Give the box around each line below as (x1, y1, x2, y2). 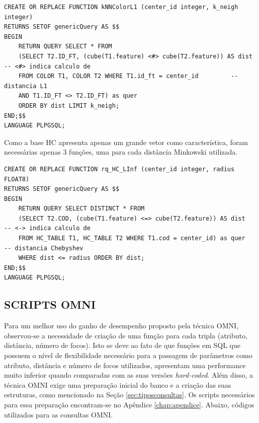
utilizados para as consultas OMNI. (4, 409, 113, 419)
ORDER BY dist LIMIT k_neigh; (18, 102, 120, 109)
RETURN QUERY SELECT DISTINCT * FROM (18, 205, 145, 213)
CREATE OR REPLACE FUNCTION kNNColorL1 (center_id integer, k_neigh (4, 4, 238, 11)
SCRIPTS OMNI (4, 297, 96, 312)
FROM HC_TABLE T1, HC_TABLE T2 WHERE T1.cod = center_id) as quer (18, 235, 245, 242)
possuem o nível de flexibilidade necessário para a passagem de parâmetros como (4, 350, 252, 361)
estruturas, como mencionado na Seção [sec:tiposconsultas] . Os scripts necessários (4, 389, 255, 400)
